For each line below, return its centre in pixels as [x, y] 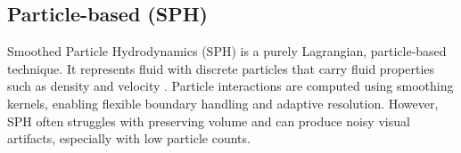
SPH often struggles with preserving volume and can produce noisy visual [209, 121]
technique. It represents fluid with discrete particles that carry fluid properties [221, 68]
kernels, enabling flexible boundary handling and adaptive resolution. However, [223, 103]
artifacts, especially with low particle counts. [129, 138]
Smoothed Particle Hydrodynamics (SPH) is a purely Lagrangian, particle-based [227, 51]
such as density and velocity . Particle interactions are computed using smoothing [230, 86]
